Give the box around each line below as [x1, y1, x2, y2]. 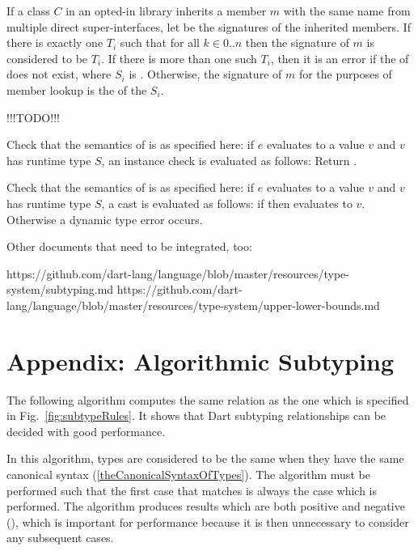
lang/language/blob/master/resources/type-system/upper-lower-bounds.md [6, 296, 380, 313]
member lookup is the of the [6, 81, 147, 98]
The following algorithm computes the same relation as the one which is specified [6, 391, 409, 408]
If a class [6, 2, 50, 19]
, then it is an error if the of [270, 49, 409, 66]
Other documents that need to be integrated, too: [6, 238, 252, 255]
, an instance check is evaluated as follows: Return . [101, 151, 357, 168]
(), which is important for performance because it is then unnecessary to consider [6, 513, 409, 530]
